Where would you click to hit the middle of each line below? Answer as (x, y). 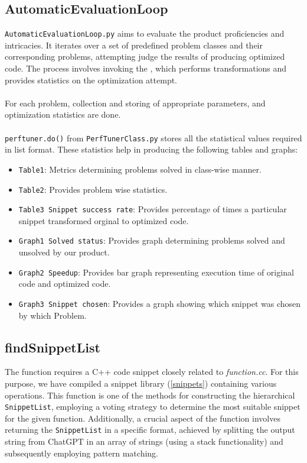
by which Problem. (53, 315)
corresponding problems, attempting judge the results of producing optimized (145, 56)
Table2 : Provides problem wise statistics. (93, 189)
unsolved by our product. (64, 252)
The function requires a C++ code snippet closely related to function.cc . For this (152, 372)
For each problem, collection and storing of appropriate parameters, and (135, 103)
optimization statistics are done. (63, 114)
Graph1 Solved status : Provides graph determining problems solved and (152, 240)
